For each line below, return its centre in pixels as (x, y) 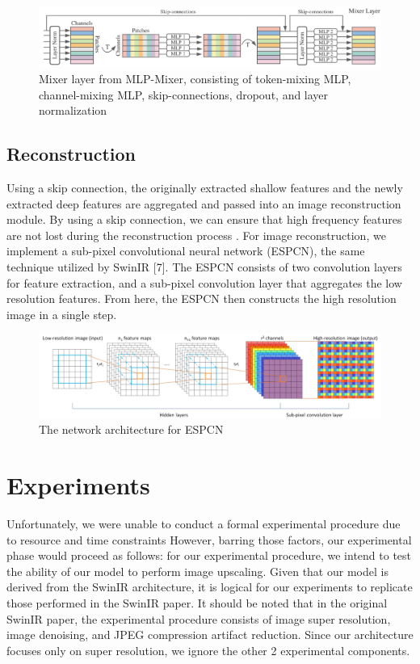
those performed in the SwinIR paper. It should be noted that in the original (197, 602)
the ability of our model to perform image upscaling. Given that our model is (197, 571)
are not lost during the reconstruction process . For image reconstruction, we (196, 235)
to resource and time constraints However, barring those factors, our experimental (209, 539)
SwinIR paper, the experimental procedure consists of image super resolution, (199, 618)
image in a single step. (62, 314)
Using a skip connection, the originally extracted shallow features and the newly (205, 187)
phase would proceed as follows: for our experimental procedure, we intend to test (209, 555)
